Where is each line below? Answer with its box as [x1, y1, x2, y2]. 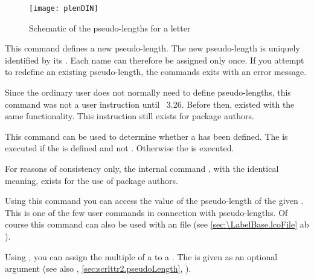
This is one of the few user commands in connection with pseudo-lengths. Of [5, 206, 288, 218]
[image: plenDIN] [29, 4, 98, 13]
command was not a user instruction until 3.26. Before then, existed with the [5, 97, 295, 110]
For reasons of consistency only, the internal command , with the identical [5, 162, 279, 174]
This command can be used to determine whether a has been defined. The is [5, 130, 288, 142]
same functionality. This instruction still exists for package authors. [5, 110, 254, 122]
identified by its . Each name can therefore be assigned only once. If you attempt [5, 53, 304, 66]
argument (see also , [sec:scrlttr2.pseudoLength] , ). [5, 262, 191, 275]
